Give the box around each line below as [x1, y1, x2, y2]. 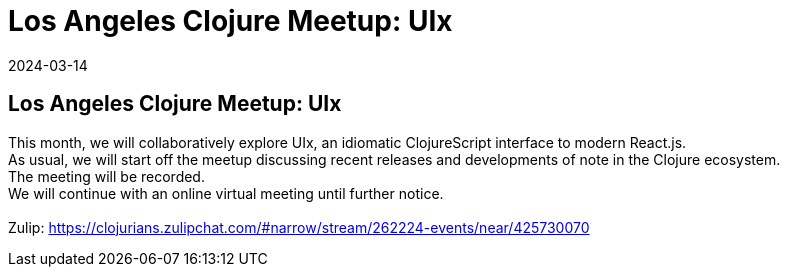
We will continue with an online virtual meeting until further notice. [8, 184, 444, 202]
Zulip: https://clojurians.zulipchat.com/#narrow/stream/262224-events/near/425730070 [8, 218, 590, 236]
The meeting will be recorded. [8, 167, 205, 185]
